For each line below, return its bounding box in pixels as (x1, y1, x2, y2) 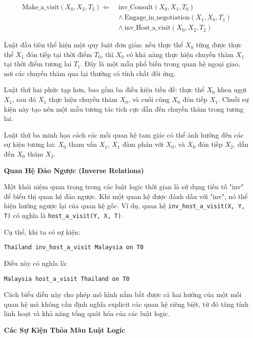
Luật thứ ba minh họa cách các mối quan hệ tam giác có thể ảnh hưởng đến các (4, 129, 244, 139)
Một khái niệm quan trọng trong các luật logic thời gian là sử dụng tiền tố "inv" (4, 181, 244, 192)
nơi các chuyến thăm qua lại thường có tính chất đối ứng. (4, 68, 176, 78)
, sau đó (12, 94, 36, 104)
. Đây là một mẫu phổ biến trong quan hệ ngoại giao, (80, 59, 240, 69)
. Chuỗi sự (218, 94, 249, 104)
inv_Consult (118, 4, 154, 11)
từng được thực (195, 40, 242, 50)
